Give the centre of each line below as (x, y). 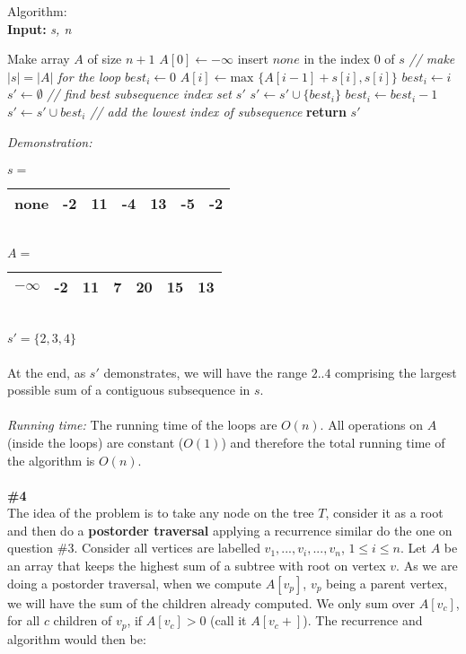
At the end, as (47, 372)
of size (105, 59)
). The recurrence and (363, 620)
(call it (229, 620)
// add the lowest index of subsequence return (218, 111)
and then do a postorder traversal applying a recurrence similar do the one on (230, 530)
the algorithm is (51, 460)
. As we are (427, 566)
